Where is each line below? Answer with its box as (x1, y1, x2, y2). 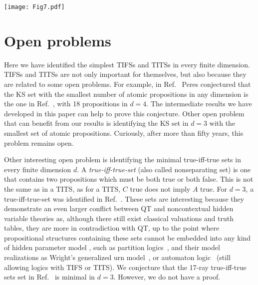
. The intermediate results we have (146, 98, 252, 109)
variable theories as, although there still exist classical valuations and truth (4, 213, 234, 223)
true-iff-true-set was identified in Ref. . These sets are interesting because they (4, 193, 245, 204)
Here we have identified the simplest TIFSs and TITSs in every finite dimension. (4, 59, 250, 69)
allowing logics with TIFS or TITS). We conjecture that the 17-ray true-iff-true (4, 262, 247, 272)
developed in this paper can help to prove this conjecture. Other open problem (4, 108, 245, 118)
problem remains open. (4, 137, 74, 148)
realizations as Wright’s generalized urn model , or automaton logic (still (4, 252, 231, 263)
